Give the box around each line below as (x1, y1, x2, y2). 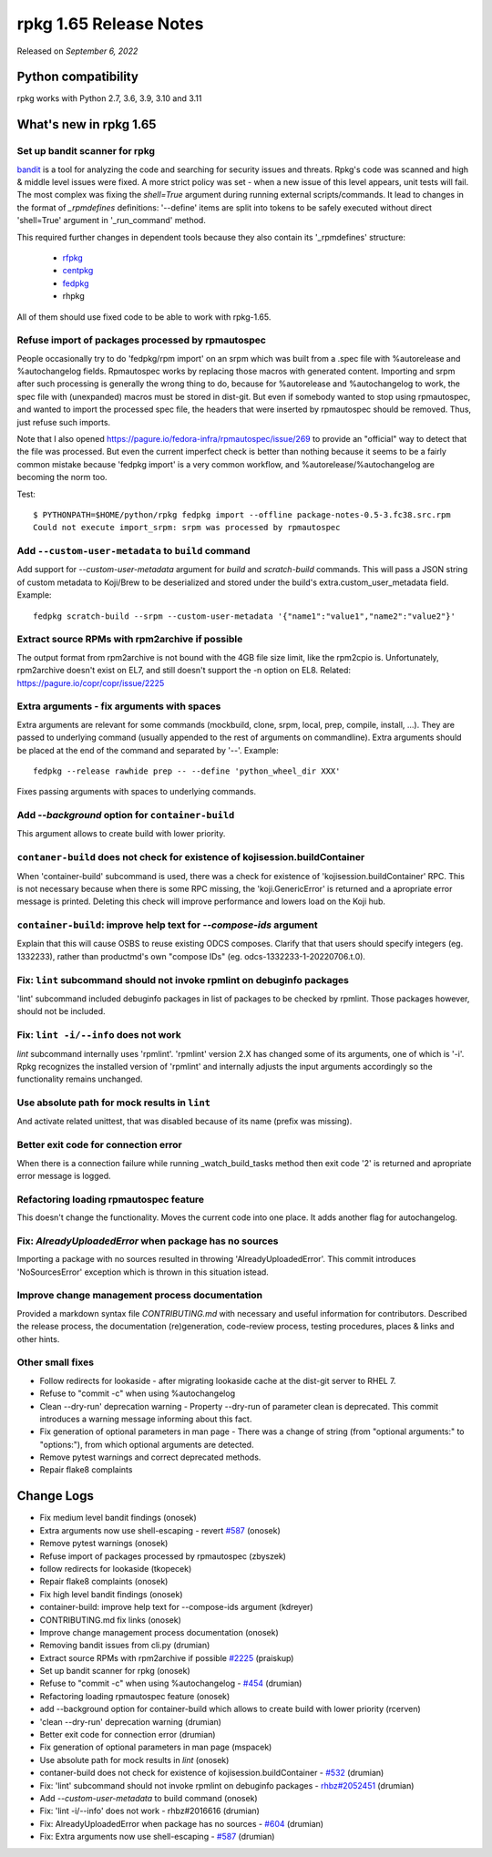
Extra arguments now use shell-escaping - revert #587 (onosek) (39, 1524, 282, 1535)
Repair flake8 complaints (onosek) (39, 1576, 169, 1587)
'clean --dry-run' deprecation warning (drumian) (39, 1716, 222, 1727)
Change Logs (16, 1488, 95, 1503)
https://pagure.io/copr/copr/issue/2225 (16, 677, 165, 688)
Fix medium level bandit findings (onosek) (39, 1513, 198, 1524)
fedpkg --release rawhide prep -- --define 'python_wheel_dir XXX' (33, 765, 341, 776)
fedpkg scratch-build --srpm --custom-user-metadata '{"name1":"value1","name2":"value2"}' (33, 610, 456, 621)
